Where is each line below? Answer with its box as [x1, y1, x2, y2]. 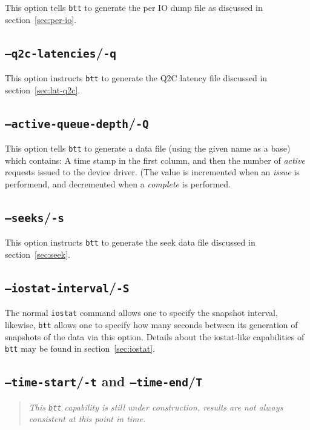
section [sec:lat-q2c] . [5, 83, 81, 96]
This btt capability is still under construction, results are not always [28, 400, 283, 413]
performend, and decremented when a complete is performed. [5, 177, 231, 190]
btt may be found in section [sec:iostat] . [5, 342, 156, 355]
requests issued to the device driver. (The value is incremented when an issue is [5, 166, 300, 178]
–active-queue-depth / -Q [5, 113, 149, 132]
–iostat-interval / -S [5, 277, 130, 296]
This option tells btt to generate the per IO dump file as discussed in [5, 1, 263, 13]
